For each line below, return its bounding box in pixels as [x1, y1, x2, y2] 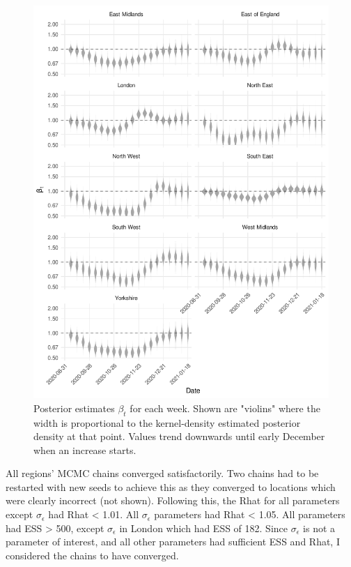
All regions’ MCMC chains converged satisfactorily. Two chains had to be [6, 466, 319, 481]
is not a [303, 520, 336, 535]
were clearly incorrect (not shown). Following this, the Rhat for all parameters [6, 493, 340, 508]
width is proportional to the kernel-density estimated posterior [33, 415, 301, 430]
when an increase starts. [33, 442, 136, 457]
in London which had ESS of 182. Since [119, 520, 288, 535]
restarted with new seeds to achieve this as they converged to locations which [6, 479, 336, 494]
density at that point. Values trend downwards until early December [33, 429, 325, 444]
